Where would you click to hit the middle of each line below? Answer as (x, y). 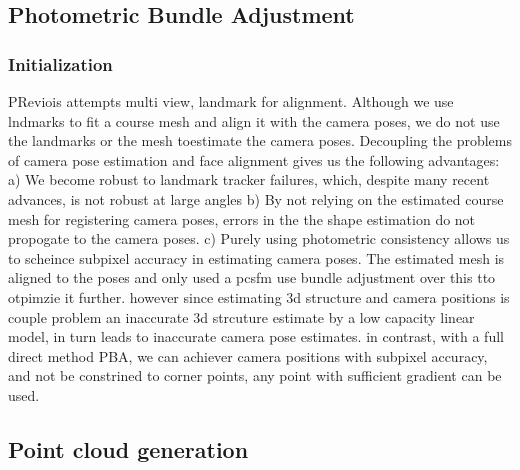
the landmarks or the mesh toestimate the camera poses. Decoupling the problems (260, 140)
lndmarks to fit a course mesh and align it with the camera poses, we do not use (254, 120)
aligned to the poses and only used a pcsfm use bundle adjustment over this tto (252, 277)
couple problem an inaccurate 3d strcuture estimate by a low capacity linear (241, 316)
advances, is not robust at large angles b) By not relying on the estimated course (256, 198)
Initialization (60, 63)
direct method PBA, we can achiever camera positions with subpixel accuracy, (248, 355)
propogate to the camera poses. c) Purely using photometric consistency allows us (259, 238)
